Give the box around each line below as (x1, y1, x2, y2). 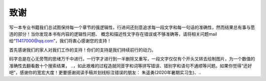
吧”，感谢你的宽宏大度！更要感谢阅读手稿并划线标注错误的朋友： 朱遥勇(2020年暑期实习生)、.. (9, 69, 201, 75)
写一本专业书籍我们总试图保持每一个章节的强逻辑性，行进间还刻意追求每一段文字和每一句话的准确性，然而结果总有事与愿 (9, 24, 255, 30)
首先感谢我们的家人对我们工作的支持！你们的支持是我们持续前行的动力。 (9, 47, 156, 53)
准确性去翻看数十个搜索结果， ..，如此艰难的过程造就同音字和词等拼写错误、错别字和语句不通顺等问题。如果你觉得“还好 (9, 62, 252, 68)
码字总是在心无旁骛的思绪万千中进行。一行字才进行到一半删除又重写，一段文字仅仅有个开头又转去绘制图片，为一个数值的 (9, 56, 255, 62)
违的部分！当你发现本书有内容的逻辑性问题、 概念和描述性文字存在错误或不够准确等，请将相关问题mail (9, 31, 217, 37)
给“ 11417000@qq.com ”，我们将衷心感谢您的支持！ (9, 38, 112, 44)
